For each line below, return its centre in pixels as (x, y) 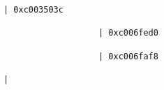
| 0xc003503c (33, 10)
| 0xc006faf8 (128, 56)
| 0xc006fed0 (128, 33)
